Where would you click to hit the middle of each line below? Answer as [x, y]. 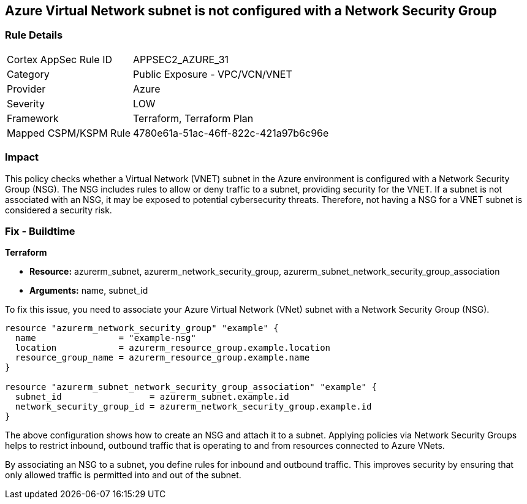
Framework [33, 118]
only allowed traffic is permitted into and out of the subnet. [123, 475]
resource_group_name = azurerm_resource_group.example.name [162, 358]
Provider [26, 89]
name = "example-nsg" [105, 338]
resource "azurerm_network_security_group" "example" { [142, 328]
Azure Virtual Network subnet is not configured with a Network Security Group [251, 11]
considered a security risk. [59, 210]
